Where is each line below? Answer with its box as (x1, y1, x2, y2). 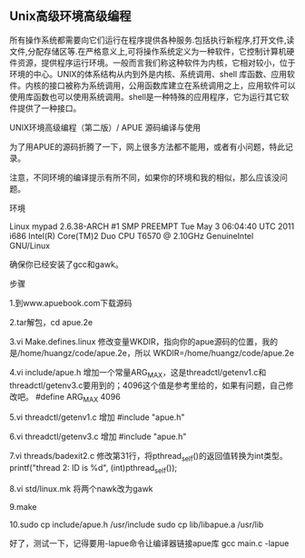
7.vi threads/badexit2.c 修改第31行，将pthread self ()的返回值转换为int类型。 (9, 451, 288, 463)
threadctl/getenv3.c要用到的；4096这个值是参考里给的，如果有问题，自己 (9, 380, 286, 391)
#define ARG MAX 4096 (34, 391, 121, 404)
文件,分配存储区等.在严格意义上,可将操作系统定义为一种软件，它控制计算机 (9, 45, 288, 56)
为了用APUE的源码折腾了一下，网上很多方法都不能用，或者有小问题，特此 (9, 141, 286, 152)
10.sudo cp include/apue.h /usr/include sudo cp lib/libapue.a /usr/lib (9, 519, 264, 530)
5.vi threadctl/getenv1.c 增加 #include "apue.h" (9, 412, 185, 423)
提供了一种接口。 (16, 103, 82, 114)
